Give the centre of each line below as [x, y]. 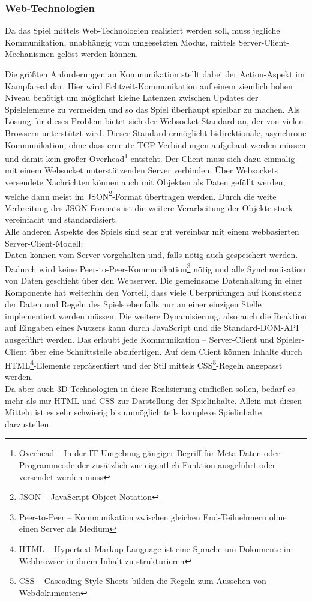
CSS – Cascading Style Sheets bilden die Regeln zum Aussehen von [142, 581]
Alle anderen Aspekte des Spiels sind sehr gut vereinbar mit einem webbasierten [152, 231]
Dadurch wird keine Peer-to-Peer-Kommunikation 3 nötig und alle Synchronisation [155, 268]
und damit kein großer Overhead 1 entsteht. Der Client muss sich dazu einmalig [150, 158]
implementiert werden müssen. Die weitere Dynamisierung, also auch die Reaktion [156, 315]
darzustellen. [28, 423]
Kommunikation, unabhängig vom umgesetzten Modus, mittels [120, 42]
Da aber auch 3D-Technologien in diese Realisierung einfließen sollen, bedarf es [150, 389]
